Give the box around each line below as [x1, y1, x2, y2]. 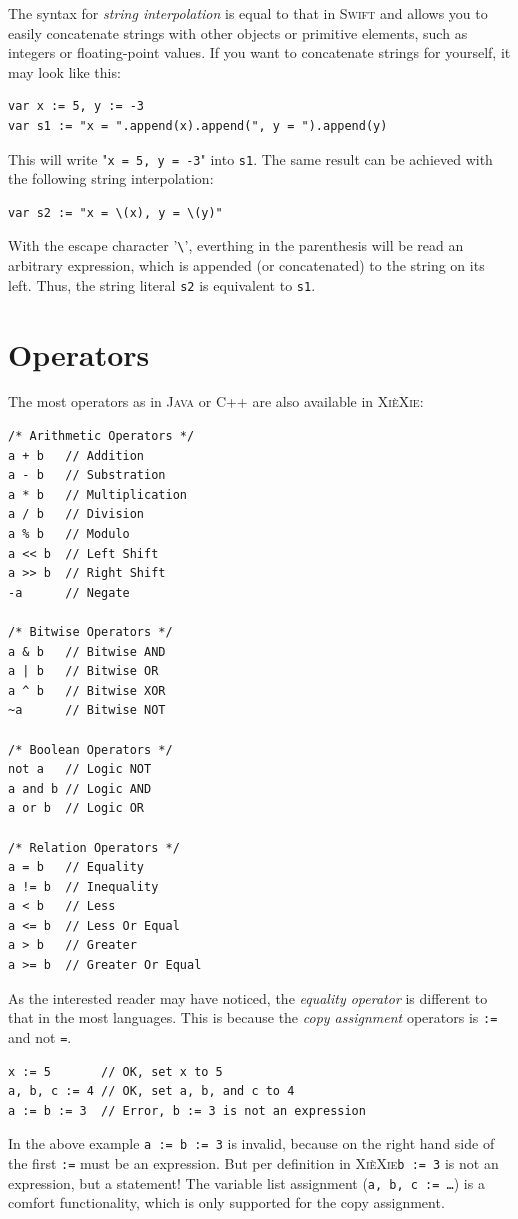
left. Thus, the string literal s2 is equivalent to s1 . [8, 274, 316, 295]
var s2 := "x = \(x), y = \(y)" [8, 205, 223, 220]
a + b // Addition [8, 448, 145, 463]
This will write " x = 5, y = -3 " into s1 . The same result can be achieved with [8, 148, 493, 169]
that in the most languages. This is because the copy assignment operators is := [8, 1007, 498, 1028]
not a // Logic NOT [8, 762, 152, 777]
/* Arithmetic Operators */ [8, 429, 195, 444]
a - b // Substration [8, 468, 166, 483]
